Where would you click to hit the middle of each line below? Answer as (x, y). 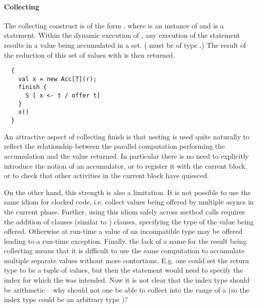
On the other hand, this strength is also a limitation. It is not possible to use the (128, 192)
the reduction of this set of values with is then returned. (90, 54)
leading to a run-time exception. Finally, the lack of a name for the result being (125, 241)
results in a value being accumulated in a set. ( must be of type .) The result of (125, 45)
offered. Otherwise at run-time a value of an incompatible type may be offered (123, 231)
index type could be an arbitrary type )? (66, 299)
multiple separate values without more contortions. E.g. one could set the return (127, 260)
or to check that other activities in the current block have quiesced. (107, 175)
